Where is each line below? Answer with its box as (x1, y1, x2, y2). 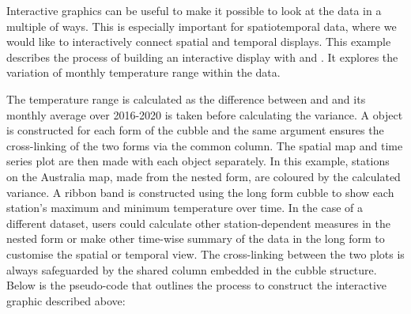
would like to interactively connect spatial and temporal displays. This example (6, 33, 391, 50)
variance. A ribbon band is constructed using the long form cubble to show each (6, 183, 394, 200)
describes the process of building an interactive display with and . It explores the (6, 48, 398, 65)
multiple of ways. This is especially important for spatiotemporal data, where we (6, 17, 397, 34)
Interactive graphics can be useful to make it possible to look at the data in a (6, 2, 382, 18)
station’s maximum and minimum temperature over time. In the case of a (6, 199, 364, 216)
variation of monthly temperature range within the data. (6, 64, 281, 81)
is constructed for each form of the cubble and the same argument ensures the (6, 122, 384, 138)
